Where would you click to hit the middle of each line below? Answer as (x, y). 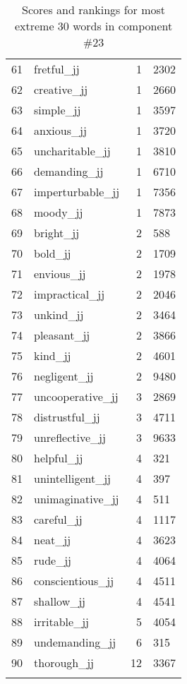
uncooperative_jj (76, 396)
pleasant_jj (62, 335)
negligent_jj (64, 376)
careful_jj (58, 519)
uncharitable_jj (72, 151)
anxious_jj (60, 130)
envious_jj (60, 274)
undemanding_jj (75, 642)
